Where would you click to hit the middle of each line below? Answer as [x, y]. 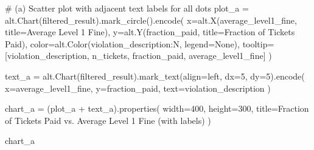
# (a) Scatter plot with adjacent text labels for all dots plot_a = [127, 8]
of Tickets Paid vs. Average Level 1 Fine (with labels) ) [108, 120]
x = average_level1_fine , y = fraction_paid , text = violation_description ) [138, 88]
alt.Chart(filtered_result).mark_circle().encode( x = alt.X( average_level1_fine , [151, 20]
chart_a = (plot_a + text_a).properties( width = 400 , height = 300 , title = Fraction [157, 108]
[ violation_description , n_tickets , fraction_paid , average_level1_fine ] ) [138, 56]
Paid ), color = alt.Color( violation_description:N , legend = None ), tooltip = [140, 43]
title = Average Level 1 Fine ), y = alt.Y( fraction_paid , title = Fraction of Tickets [150, 32]
